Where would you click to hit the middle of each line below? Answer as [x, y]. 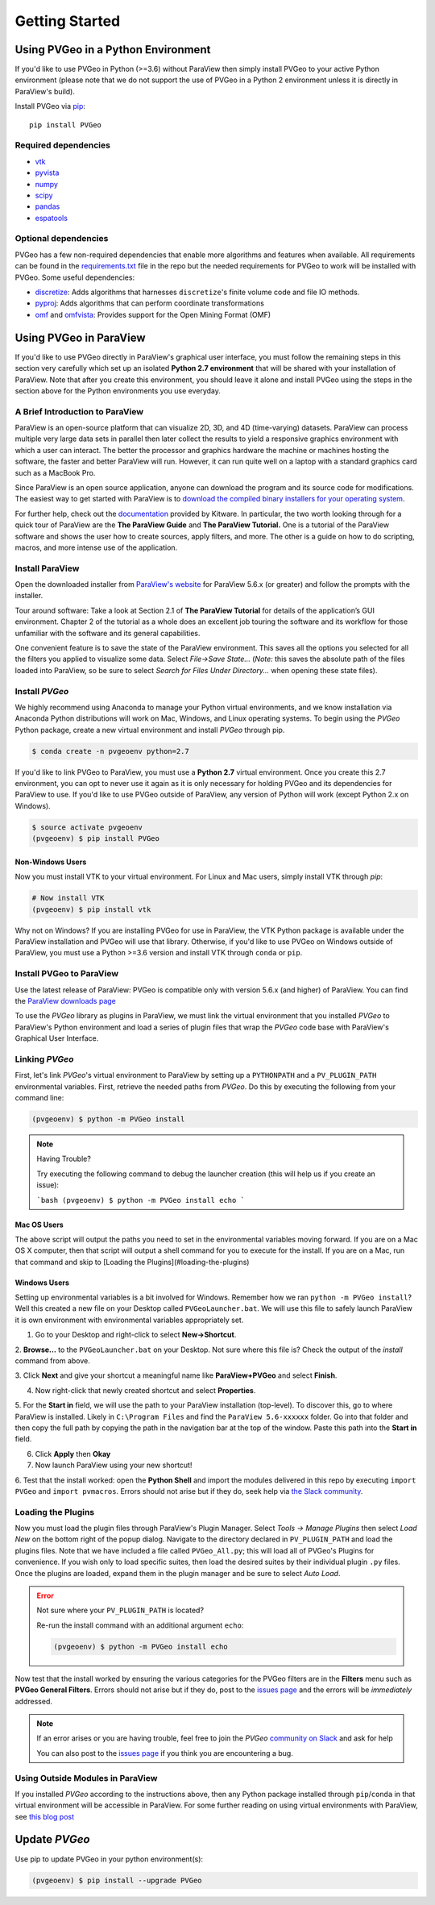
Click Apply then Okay [73, 1454]
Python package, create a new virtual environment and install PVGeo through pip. [150, 730]
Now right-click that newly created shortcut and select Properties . [145, 1390]
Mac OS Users [39, 1225]
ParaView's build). [45, 91]
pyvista [47, 173]
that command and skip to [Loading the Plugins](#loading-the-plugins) [132, 1262]
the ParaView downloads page [65, 1000]
